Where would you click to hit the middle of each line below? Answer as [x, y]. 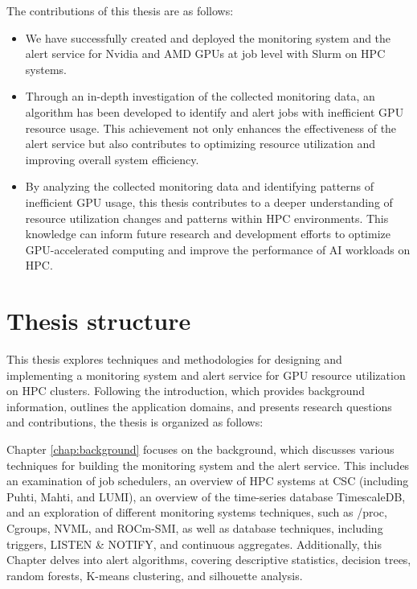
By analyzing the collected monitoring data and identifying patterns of [200, 186]
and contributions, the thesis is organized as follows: [135, 422]
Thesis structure [99, 321]
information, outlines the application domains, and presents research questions [199, 406]
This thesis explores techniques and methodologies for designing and [174, 359]
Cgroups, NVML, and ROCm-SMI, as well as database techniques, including [195, 527]
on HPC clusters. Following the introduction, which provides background [186, 391]
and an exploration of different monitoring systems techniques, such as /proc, [197, 512]
